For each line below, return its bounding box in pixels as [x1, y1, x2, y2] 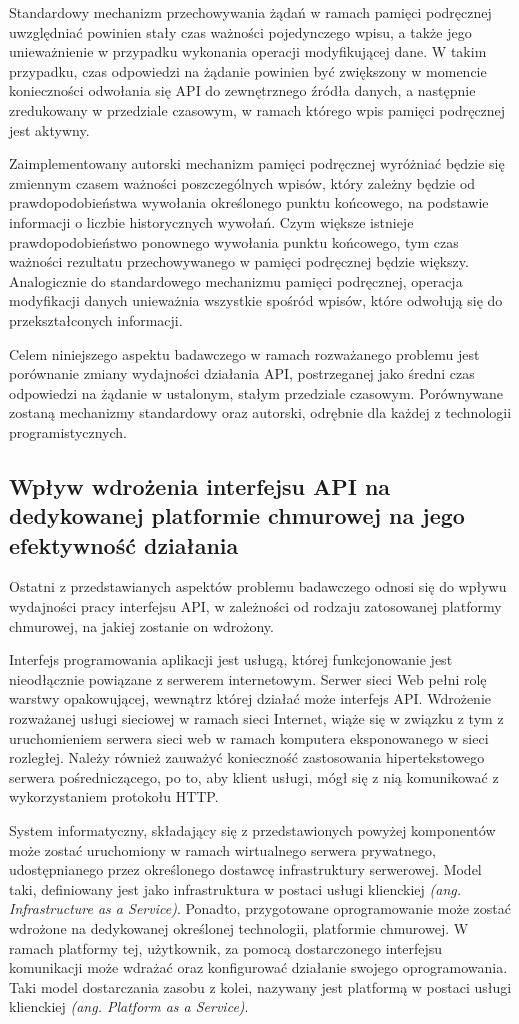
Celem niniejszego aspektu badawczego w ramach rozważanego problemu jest [9, 343, 480, 364]
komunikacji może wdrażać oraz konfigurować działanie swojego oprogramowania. [9, 957, 508, 978]
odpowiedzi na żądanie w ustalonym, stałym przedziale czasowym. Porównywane [9, 382, 504, 403]
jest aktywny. [9, 119, 90, 140]
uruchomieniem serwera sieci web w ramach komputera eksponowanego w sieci [9, 727, 489, 748]
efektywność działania [9, 529, 239, 560]
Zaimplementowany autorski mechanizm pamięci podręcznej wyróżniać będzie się [9, 153, 505, 174]
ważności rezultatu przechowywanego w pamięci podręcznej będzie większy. [9, 251, 469, 272]
